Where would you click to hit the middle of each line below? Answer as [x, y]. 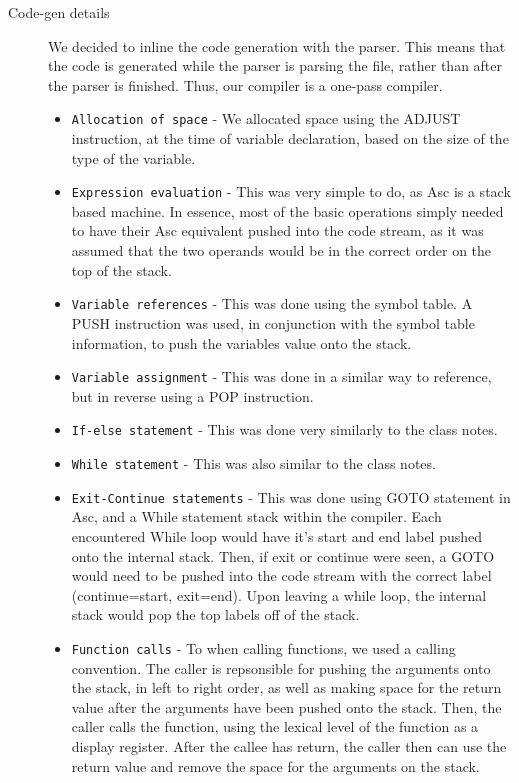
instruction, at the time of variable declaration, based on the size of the [290, 138]
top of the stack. [121, 269]
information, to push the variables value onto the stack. [241, 342]
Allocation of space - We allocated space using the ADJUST [266, 118]
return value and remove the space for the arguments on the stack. [275, 765]
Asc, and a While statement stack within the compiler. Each [256, 516]
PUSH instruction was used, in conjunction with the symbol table [273, 322]
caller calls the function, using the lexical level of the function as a [275, 726]
